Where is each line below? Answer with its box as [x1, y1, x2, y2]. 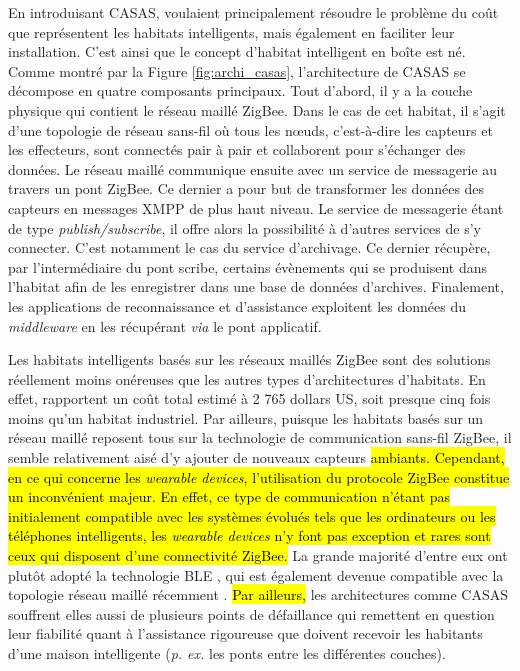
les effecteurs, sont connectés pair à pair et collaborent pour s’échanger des [8, 139, 466, 160]
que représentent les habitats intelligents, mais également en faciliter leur [8, 21, 455, 42]
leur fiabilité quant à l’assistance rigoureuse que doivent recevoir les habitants [8, 623, 483, 644]
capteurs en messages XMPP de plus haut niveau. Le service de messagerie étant [8, 197, 504, 218]
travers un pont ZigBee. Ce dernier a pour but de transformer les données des [8, 178, 485, 199]
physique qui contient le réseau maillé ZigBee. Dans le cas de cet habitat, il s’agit [8, 99, 506, 120]
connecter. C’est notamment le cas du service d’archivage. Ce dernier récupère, [8, 237, 491, 258]
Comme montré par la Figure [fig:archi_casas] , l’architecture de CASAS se [8, 60, 466, 81]
